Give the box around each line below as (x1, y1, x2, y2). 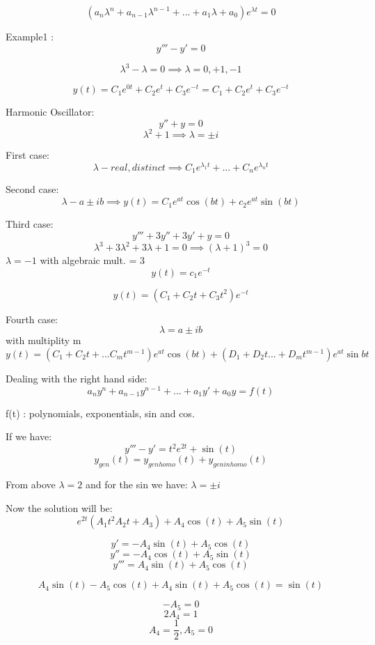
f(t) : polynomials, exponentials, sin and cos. (6, 405, 195, 420)
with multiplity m (6, 333, 81, 348)
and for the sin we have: (85, 477, 188, 492)
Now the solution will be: (6, 500, 113, 515)
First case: (6, 148, 49, 162)
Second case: (6, 182, 59, 196)
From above (6, 477, 56, 492)
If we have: (6, 429, 52, 444)
